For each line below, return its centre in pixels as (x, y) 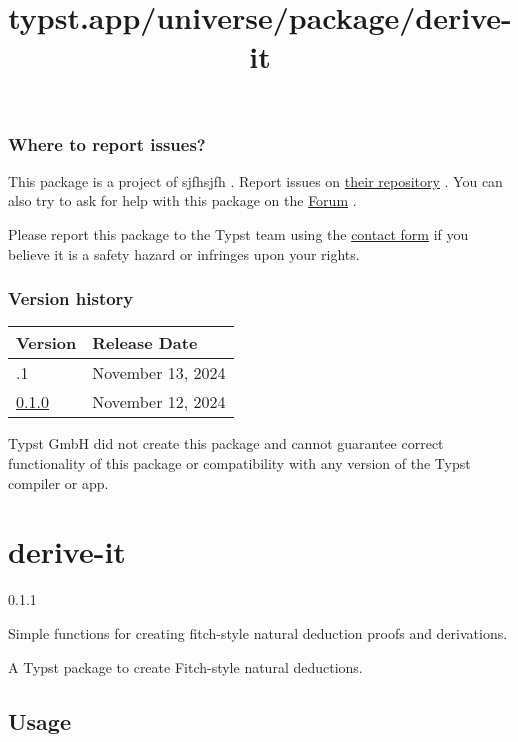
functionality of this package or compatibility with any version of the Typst (239, 463)
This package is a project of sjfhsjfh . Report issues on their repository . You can (255, 180)
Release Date (145, 343)
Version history (71, 298)
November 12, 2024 (159, 402)
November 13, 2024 (159, 373)
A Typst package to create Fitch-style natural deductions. (185, 666)
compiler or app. (58, 482)
